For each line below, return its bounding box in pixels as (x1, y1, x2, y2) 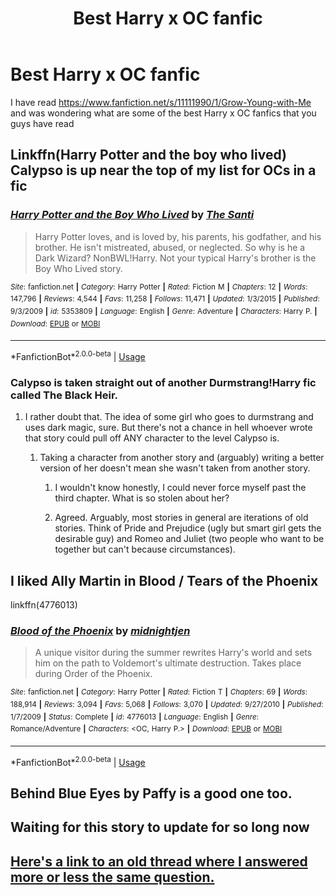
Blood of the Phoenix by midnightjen (10, 623, 191, 637)
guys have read (10, 117, 75, 129)
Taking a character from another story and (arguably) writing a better (39, 452, 325, 464)
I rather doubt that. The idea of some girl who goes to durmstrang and (24, 411, 314, 423)
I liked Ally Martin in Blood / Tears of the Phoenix (10, 572, 319, 589)
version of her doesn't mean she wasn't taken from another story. (39, 462, 311, 474)
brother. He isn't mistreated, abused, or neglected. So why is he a (34, 241, 306, 253)
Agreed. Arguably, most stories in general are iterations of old (54, 512, 309, 524)
